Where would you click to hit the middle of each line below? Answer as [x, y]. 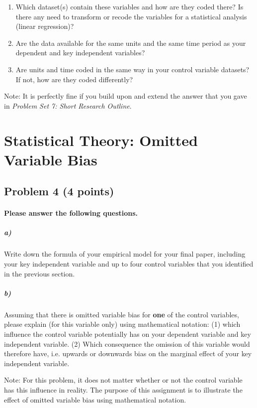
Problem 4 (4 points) [59, 191]
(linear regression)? [45, 26]
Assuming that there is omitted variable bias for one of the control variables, [122, 314]
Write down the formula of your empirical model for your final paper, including [125, 254]
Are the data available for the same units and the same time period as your [131, 43]
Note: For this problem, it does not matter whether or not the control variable [123, 380]
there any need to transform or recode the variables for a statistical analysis [131, 16]
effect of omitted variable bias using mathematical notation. [95, 399]
